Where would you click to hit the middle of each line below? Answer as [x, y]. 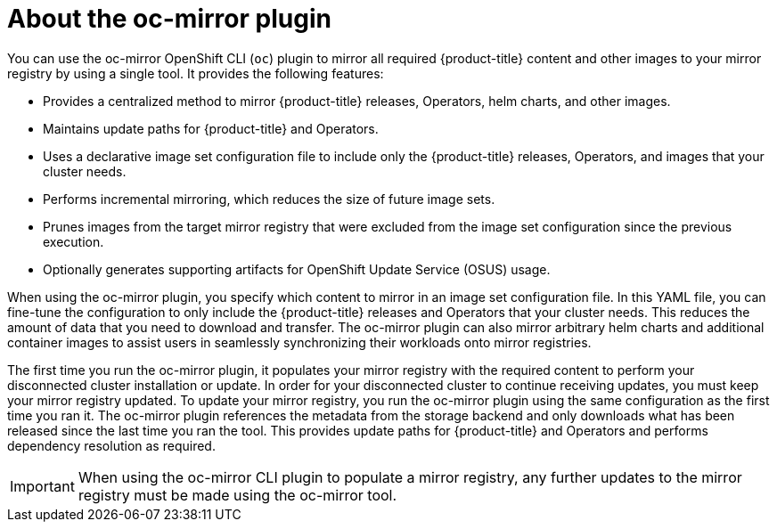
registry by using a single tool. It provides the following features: [196, 73]
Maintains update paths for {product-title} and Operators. [211, 128]
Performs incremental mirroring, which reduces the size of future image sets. [269, 199]
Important [42, 486]
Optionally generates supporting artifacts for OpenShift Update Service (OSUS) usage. [297, 269]
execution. [74, 241]
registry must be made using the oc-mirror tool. [237, 495]
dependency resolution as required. [111, 445]
